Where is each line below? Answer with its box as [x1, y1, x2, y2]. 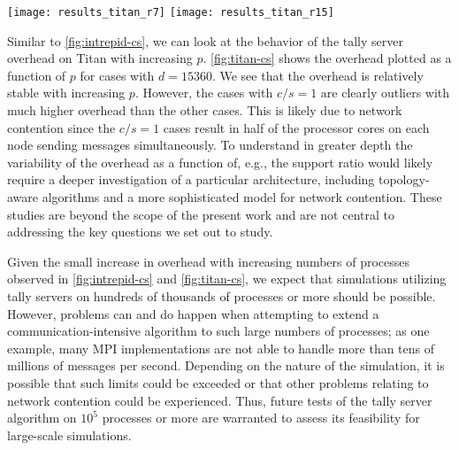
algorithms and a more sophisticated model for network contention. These [42, 188, 442, 206]
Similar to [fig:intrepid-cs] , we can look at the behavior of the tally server [7, 31, 403, 50]
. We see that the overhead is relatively [211, 66, 424, 84]
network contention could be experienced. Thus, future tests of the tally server [7, 391, 432, 409]
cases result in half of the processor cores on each [163, 118, 430, 136]
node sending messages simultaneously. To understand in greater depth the [7, 136, 413, 154]
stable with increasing [7, 83, 126, 102]
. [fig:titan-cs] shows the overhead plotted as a [203, 49, 452, 67]
